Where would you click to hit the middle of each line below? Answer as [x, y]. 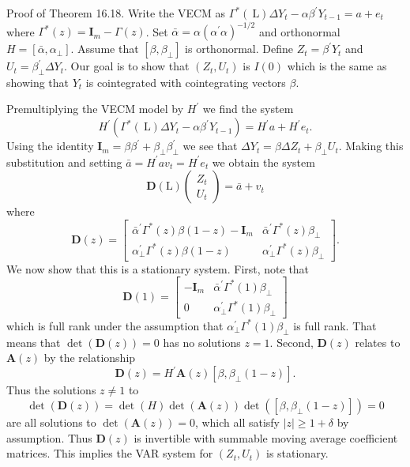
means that [34, 342]
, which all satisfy [237, 422]
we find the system [248, 109]
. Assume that [105, 49]
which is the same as [337, 66]
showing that [38, 82]
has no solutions [202, 342]
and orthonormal [299, 31]
